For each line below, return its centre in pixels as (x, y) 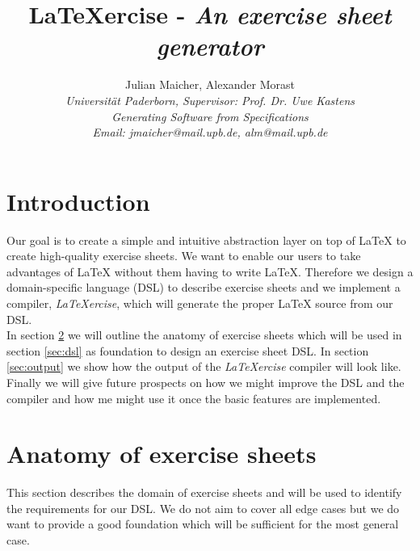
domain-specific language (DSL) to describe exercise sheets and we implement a (204, 287)
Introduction (78, 201)
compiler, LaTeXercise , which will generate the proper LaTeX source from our (200, 303)
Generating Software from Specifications (210, 116)
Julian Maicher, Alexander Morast (210, 84)
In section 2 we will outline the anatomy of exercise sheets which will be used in (204, 335)
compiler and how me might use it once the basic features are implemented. (194, 398)
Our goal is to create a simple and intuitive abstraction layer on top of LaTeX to (206, 240)
